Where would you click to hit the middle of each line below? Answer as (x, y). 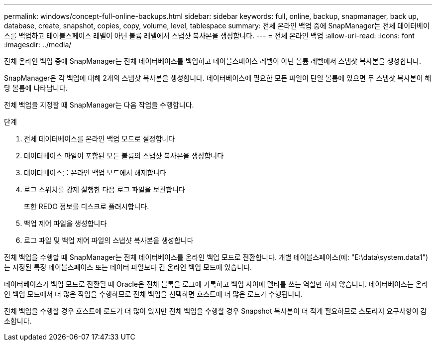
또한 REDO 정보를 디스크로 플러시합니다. (87, 206)
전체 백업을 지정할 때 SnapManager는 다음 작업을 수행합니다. (99, 105)
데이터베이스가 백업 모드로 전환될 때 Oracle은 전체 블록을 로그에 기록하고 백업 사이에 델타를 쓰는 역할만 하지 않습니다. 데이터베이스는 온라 (216, 284)
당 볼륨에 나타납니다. (36, 88)
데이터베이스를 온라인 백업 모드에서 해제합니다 (95, 172)
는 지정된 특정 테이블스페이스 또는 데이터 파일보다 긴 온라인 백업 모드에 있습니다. (128, 267)
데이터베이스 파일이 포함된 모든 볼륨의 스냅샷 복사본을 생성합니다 (124, 156)
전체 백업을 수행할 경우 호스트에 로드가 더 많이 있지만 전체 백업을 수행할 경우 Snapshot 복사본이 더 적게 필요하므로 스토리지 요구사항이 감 (216, 311)
